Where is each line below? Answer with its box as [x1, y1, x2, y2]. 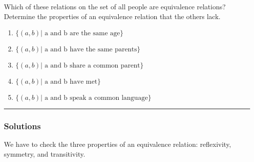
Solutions [4, 120, 41, 132]
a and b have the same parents [44, 46, 137, 53]
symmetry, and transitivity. [4, 149, 85, 159]
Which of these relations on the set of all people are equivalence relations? [4, 1, 226, 11]
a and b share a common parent [44, 62, 140, 69]
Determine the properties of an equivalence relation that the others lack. [4, 11, 221, 21]
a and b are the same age [44, 30, 120, 37]
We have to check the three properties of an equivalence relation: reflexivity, [4, 139, 231, 149]
